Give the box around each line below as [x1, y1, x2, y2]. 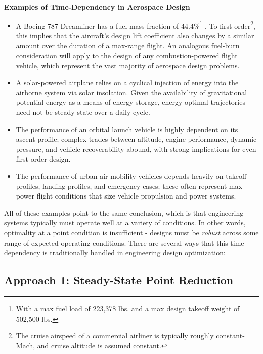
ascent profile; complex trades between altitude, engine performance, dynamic [16, 134, 257, 144]
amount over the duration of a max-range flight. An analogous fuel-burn [16, 40, 240, 51]
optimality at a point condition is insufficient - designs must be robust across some [4, 227, 259, 238]
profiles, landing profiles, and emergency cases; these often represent [16, 180, 227, 191]
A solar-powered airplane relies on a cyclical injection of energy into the [16, 77, 239, 88]
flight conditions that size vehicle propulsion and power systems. [36, 190, 236, 201]
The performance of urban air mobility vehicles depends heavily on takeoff [16, 170, 247, 181]
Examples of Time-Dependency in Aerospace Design [4, 2, 190, 12]
